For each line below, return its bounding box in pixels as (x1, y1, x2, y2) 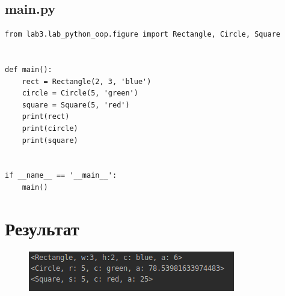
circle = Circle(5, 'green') (22, 89, 138, 98)
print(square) (22, 136, 78, 145)
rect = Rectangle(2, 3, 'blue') (22, 77, 152, 86)
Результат (5, 216, 79, 240)
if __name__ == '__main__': (5, 171, 117, 180)
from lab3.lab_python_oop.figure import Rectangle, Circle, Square (5, 30, 281, 39)
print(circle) (22, 124, 78, 133)
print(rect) (22, 112, 70, 121)
